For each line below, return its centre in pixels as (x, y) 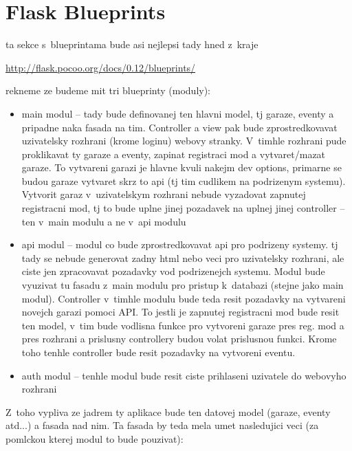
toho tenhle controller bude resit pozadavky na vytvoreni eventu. (158, 352)
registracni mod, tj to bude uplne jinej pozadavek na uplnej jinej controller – (183, 208)
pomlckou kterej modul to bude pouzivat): (95, 438)
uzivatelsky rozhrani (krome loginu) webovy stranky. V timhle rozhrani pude (184, 141)
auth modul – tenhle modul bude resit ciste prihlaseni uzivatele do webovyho (184, 375)
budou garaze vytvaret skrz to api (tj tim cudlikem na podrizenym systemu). (184, 180)
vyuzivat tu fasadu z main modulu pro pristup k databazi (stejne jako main (183, 285)
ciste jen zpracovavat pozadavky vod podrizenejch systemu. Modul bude (173, 271)
